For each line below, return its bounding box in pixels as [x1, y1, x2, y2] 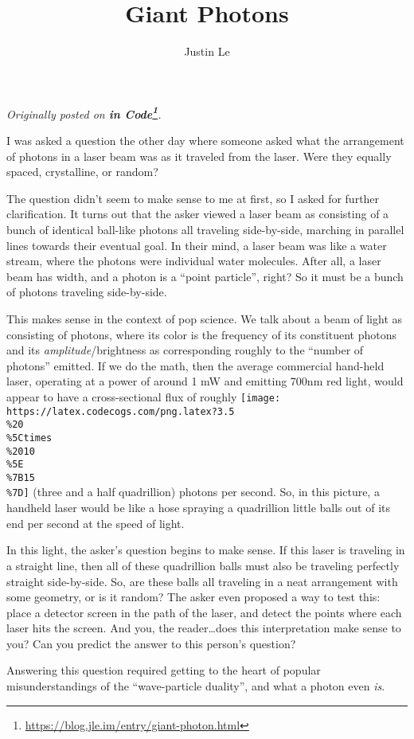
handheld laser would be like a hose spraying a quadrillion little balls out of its [6, 499, 390, 516]
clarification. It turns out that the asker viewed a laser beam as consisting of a [6, 205, 389, 222]
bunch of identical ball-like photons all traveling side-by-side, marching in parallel [6, 221, 404, 237]
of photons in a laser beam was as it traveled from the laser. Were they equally [6, 147, 392, 164]
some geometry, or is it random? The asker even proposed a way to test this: [6, 588, 381, 605]
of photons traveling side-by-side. [6, 283, 167, 300]
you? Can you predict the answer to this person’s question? [6, 635, 296, 651]
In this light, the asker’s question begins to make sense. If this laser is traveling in [6, 542, 405, 558]
